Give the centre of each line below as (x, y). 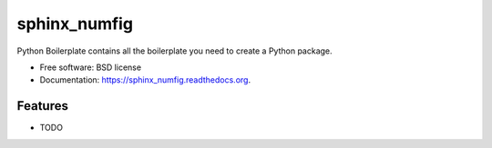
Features (42, 106)
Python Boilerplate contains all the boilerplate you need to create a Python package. (174, 51)
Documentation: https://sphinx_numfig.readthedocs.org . (145, 80)
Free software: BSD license (90, 67)
